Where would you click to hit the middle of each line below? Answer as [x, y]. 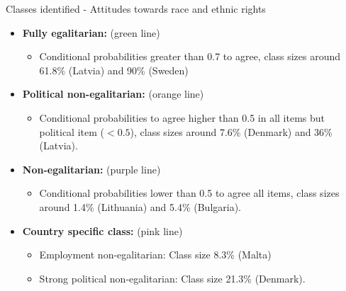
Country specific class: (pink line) [102, 230]
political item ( [72, 131]
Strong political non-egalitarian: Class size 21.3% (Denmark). [172, 278]
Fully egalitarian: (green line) [91, 32]
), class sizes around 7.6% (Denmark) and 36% [231, 131]
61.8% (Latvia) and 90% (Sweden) [114, 70]
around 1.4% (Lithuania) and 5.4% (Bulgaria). [140, 206]
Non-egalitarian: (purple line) [91, 169]
